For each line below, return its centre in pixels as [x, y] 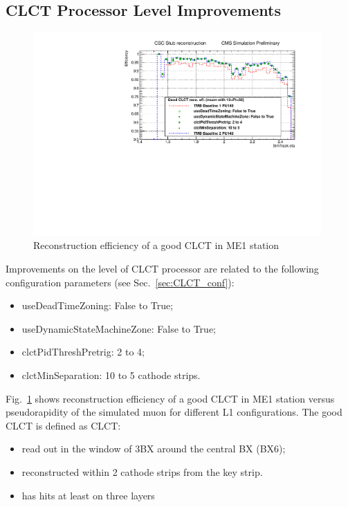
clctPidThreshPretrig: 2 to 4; [83, 352]
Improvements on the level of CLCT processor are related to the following [162, 269]
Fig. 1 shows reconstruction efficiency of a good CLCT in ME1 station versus [170, 398]
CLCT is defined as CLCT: [63, 425]
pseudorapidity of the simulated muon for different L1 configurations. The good [174, 412]
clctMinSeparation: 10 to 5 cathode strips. [111, 375]
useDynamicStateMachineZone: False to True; [119, 328]
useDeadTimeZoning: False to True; [98, 305]
